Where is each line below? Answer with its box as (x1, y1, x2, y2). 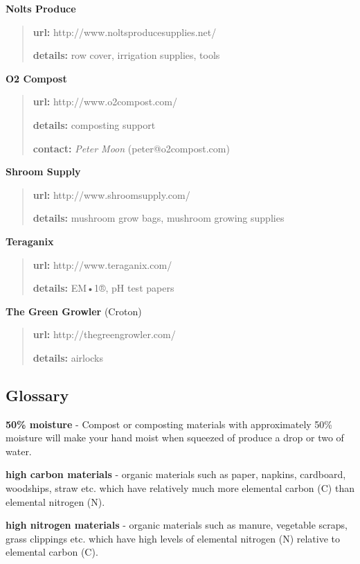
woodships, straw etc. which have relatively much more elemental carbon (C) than (6, 481, 354, 495)
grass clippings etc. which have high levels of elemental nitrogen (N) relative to (6, 531, 340, 545)
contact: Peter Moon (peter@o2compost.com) (33, 141, 230, 155)
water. (6, 443, 32, 458)
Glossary (6, 384, 69, 405)
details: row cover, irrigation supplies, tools (33, 48, 220, 62)
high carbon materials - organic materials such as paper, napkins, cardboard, (6, 467, 346, 482)
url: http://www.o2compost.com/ (33, 94, 177, 109)
